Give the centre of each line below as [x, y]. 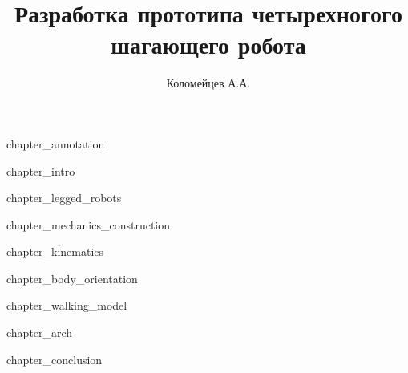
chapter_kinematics [55, 251]
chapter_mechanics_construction [89, 224]
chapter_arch [40, 332]
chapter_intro [41, 170]
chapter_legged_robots [64, 198]
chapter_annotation [56, 143]
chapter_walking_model [67, 305]
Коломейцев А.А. [208, 83]
